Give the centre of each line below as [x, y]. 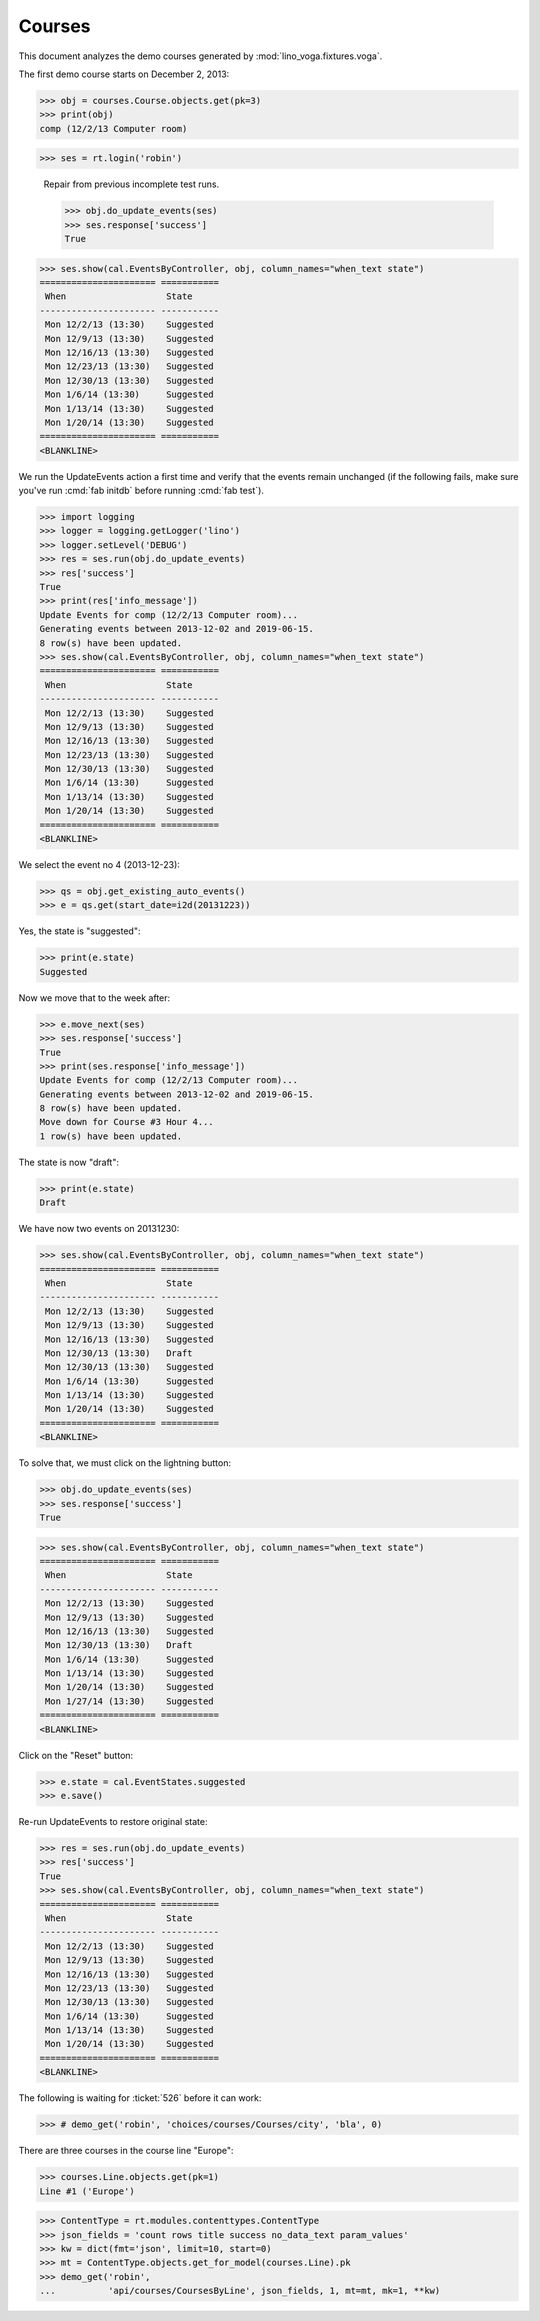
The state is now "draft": [69, 1162]
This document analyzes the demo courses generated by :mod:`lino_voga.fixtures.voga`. [200, 56]
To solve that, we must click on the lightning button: [125, 1463]
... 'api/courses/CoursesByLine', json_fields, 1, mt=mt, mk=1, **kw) [240, 2291]
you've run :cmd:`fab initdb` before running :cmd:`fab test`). [141, 491]
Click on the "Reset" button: [76, 1755]
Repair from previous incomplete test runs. [131, 184]
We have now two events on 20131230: [99, 1229]
